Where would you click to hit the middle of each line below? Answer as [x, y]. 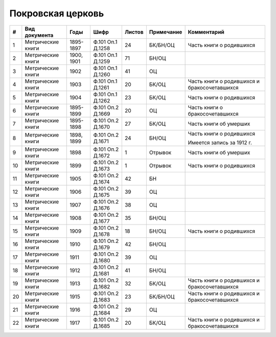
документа [39, 35]
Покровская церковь [57, 13]
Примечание [166, 32]
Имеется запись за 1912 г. [220, 142]
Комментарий [206, 32]
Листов [134, 32]
